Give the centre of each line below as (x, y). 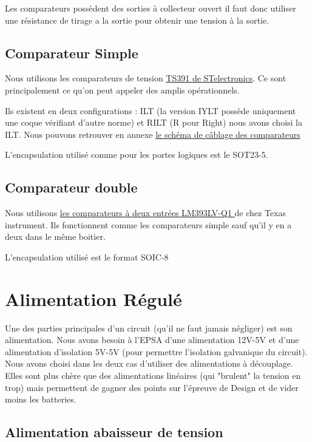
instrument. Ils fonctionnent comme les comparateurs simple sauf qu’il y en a (148, 224)
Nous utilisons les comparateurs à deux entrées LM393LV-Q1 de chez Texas (145, 213)
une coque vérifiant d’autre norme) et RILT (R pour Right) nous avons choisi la (154, 122)
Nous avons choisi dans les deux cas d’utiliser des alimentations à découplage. (149, 363)
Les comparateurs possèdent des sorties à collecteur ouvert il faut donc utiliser (151, 8)
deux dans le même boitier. (55, 236)
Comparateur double (71, 187)
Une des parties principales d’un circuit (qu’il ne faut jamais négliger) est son (149, 328)
